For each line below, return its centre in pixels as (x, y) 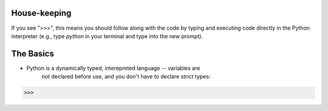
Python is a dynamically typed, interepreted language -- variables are (113, 68)
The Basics (33, 54)
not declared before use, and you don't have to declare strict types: (126, 76)
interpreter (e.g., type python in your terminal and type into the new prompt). (107, 36)
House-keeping (41, 13)
